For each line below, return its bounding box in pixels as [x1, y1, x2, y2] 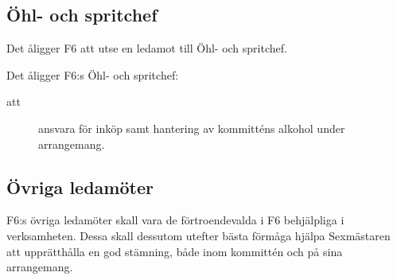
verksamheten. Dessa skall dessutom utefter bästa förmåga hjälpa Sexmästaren [6, 227, 391, 243]
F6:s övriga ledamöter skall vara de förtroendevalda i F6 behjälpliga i [6, 212, 344, 228]
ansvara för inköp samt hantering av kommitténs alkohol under [38, 119, 345, 136]
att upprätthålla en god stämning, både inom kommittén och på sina [6, 243, 343, 259]
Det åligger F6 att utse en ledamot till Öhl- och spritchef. [6, 40, 287, 56]
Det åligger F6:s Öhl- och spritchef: [6, 66, 179, 83]
